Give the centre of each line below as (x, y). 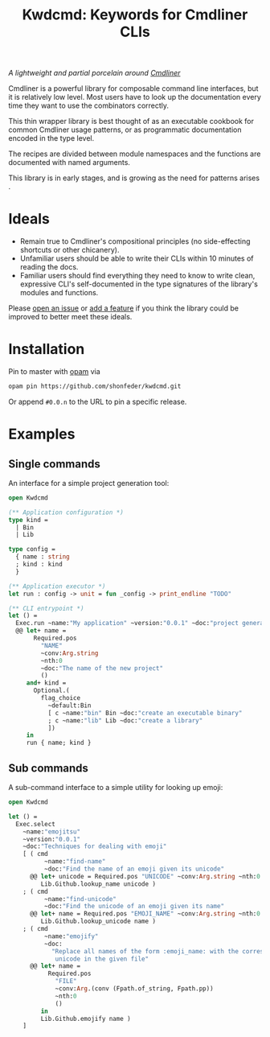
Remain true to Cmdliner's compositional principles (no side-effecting (135, 241)
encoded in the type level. (51, 138)
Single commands (54, 464)
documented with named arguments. (70, 163)
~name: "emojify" (71, 936)
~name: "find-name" (75, 862)
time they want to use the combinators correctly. (89, 105)
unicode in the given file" (102, 959)
